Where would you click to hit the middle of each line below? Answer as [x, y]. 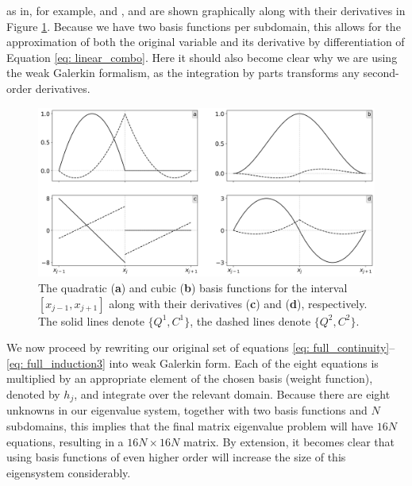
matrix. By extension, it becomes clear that [289, 441]
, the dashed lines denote [250, 320]
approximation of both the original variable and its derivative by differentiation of [206, 42]
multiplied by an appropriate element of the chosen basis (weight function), [190, 378]
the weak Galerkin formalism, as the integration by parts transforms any [183, 73]
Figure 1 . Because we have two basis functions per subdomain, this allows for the [204, 26]
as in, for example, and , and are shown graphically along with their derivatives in [206, 10]
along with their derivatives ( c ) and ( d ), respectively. [238, 303]
